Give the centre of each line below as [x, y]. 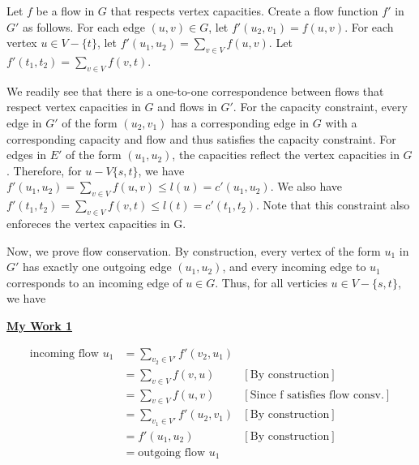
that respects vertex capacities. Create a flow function [244, 11]
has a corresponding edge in [240, 122]
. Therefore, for [44, 170]
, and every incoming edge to [294, 267]
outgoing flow [172, 452]
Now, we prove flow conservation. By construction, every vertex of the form [194, 250]
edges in [27, 155]
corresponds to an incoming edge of [94, 282]
